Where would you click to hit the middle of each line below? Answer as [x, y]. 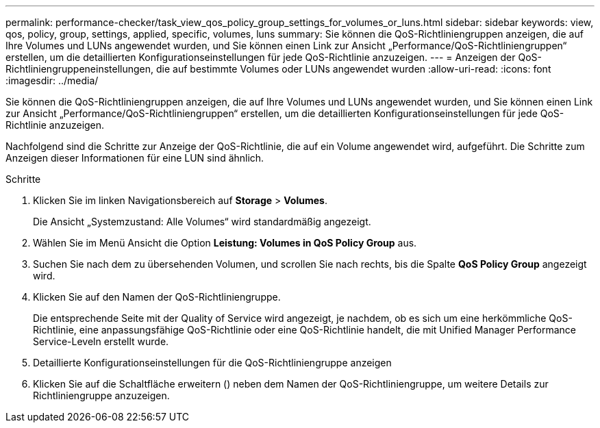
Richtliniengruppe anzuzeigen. [101, 395]
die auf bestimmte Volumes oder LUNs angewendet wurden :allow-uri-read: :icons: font [353, 69]
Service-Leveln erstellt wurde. [101, 341]
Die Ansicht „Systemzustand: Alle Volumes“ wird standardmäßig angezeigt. [202, 222]
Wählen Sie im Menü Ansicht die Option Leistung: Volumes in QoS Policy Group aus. [225, 243]
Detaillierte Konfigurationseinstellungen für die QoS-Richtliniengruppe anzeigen [212, 363]
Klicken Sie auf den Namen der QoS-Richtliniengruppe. [157, 297]
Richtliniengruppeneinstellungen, [80, 69]
